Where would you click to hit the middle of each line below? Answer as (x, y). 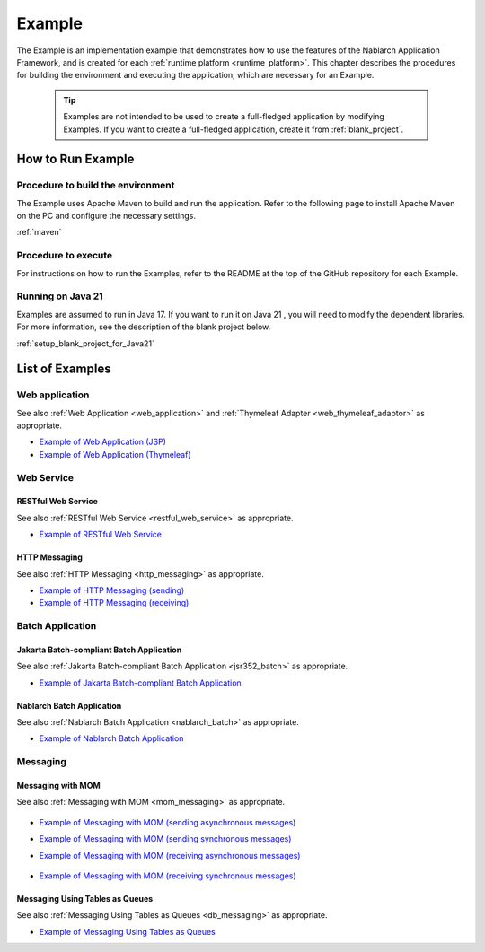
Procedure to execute (65, 256)
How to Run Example (75, 159)
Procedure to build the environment (96, 186)
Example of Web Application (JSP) (102, 442)
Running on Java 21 (60, 296)
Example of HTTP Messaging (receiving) (114, 603)
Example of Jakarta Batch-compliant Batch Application (140, 683)
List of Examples (64, 369)
